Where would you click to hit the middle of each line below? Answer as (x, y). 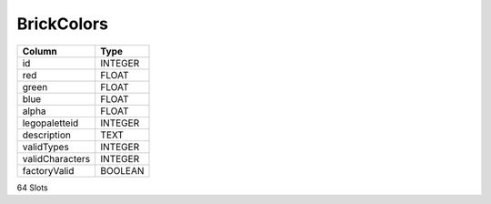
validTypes (46, 147)
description (47, 135)
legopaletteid (50, 123)
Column (40, 51)
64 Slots (33, 188)
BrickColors (63, 24)
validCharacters (56, 158)
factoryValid (48, 170)
